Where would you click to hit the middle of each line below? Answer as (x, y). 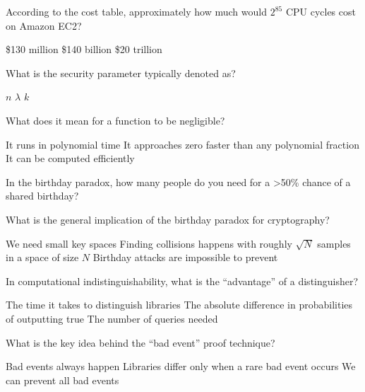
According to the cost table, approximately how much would (136, 11)
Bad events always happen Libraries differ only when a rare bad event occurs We (181, 366)
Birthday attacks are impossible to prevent (185, 257)
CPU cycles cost (321, 11)
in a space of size (42, 257)
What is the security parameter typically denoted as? (121, 73)
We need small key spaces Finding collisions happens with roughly (149, 243)
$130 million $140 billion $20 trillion (84, 49)
